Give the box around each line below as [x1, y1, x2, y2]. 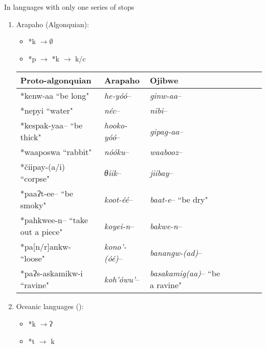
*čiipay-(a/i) [20, 161, 65, 173]
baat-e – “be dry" [149, 193, 208, 205]
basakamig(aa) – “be [149, 267, 220, 279]
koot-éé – [104, 193, 133, 205]
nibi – [149, 104, 168, 117]
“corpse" [20, 172, 50, 185]
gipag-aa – [149, 125, 184, 137]
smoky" [20, 199, 47, 211]
